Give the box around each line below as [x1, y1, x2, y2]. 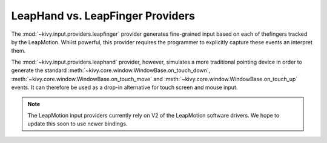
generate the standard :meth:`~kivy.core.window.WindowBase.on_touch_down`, [11, 67, 211, 74]
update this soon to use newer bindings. [27, 120, 128, 127]
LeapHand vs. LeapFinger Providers [11, 9, 196, 22]
